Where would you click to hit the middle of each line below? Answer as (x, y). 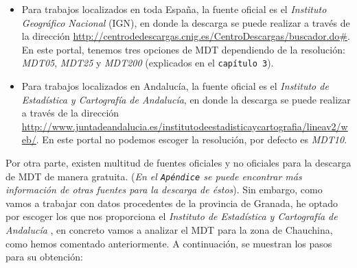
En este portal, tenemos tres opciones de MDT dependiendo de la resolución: (183, 49)
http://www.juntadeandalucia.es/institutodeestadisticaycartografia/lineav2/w (185, 126)
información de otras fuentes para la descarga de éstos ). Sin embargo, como (164, 190)
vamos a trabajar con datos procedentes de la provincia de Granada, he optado (172, 203)
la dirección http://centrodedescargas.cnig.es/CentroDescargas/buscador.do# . (186, 36)
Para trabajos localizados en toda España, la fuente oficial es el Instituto (174, 9)
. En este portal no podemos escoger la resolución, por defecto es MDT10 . (192, 139)
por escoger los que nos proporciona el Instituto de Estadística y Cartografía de (172, 216)
